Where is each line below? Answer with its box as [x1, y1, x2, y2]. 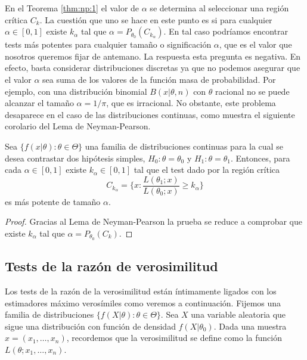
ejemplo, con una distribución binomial [5, 85, 147, 97]
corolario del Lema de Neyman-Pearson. [5, 120, 151, 132]
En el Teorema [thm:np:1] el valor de [5, 2, 139, 14]
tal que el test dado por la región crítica [134, 163, 280, 176]
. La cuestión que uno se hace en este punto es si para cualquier [39, 13, 272, 26]
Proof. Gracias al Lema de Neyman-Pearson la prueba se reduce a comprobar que [5, 215, 303, 228]
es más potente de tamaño [5, 195, 101, 207]
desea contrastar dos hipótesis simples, [5, 151, 145, 164]
